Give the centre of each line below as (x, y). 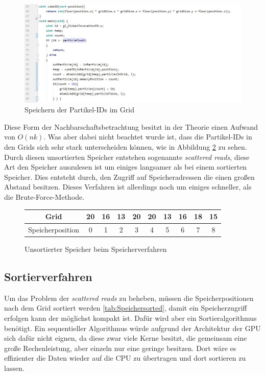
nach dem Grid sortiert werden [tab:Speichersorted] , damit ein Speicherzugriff (126, 308)
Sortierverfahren (48, 276)
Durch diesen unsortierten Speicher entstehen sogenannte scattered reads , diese (127, 157)
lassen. (14, 368)
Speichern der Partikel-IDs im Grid (80, 110)
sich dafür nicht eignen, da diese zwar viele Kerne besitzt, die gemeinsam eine (126, 338)
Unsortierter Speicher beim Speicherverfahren (96, 249)
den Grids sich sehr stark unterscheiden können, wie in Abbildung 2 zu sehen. (126, 146)
